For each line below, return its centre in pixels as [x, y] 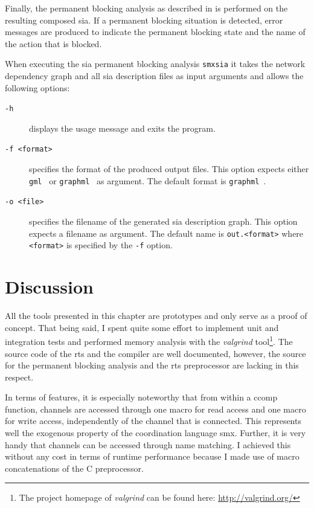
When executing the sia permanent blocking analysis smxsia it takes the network [155, 64]
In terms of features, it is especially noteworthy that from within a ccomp [141, 397]
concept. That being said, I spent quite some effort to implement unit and [142, 327]
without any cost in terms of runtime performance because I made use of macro [152, 456]
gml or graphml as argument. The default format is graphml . [148, 180]
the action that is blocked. [53, 43]
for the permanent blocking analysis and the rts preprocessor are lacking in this [152, 365]
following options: [37, 87]
